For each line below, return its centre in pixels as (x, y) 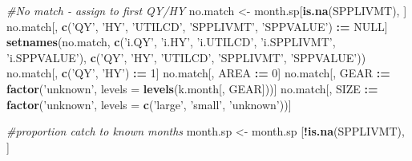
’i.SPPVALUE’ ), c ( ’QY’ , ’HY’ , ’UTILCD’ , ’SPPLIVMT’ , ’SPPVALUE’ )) (186, 57)
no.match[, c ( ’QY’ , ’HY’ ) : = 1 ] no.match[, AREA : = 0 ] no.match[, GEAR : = (198, 73)
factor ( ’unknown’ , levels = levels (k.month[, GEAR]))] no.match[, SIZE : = (192, 88)
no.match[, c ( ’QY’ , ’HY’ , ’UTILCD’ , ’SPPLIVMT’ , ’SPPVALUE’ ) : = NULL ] (197, 26)
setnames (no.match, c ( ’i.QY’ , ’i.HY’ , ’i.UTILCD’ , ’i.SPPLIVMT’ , (171, 42)
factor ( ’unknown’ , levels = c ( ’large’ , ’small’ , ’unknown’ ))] (149, 104)
